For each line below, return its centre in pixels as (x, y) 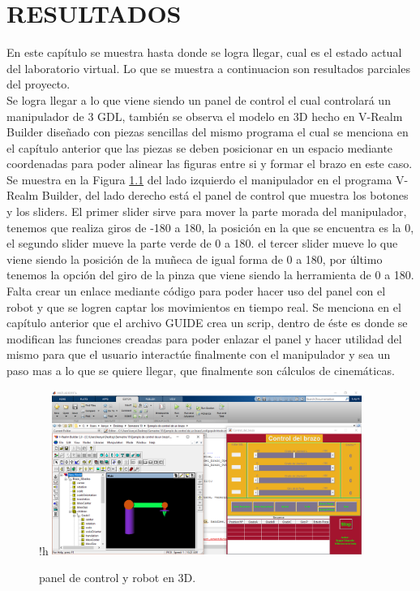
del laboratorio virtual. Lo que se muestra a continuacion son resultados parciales (208, 68)
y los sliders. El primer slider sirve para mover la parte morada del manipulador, (207, 211)
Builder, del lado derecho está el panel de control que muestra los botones (225, 195)
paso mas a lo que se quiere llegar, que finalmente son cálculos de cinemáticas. (201, 370)
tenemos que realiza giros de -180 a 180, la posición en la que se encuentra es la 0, (210, 227)
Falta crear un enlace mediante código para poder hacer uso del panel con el (196, 291)
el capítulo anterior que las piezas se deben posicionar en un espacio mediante (200, 147)
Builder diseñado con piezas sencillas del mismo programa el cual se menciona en (208, 132)
